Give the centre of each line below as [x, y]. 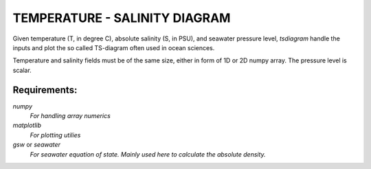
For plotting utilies [55, 135]
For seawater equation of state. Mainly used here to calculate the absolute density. [148, 154]
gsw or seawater [37, 145]
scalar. [22, 70]
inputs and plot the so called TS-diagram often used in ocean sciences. [114, 47]
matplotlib [27, 125]
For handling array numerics [70, 116]
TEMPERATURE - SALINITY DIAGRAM [122, 18]
